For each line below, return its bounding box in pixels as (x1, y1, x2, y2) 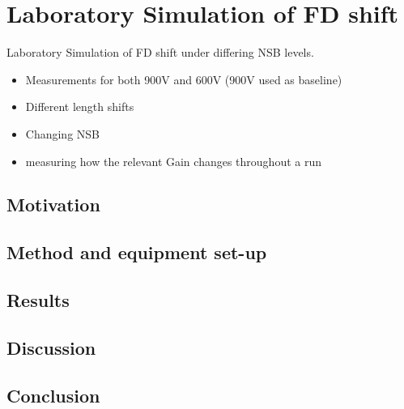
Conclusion (6, 382, 100, 407)
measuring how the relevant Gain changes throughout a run (25, 152, 321, 169)
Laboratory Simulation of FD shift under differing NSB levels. (6, 44, 314, 61)
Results (6, 288, 70, 313)
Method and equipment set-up (6, 240, 267, 265)
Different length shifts (25, 98, 134, 115)
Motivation (6, 192, 100, 217)
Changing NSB (25, 125, 100, 142)
